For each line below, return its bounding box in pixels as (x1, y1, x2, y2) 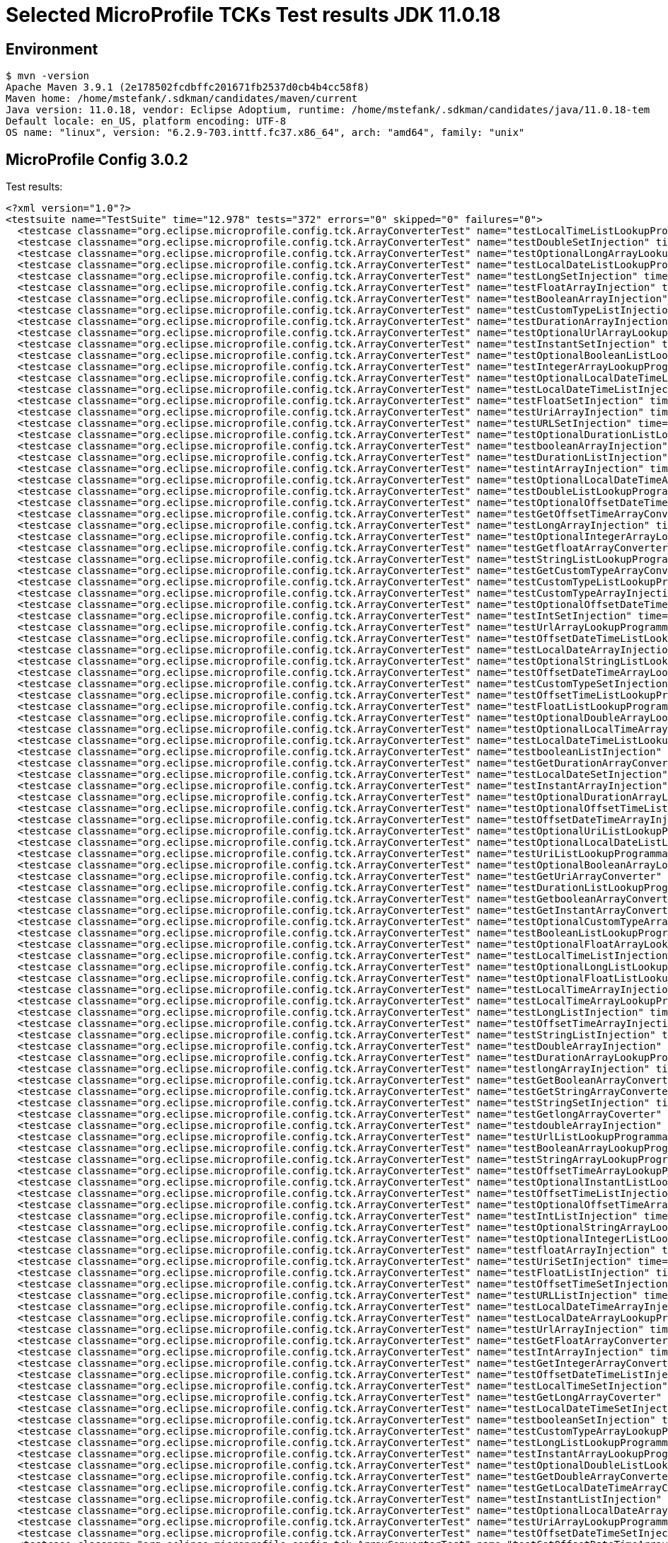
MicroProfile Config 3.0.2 (6, 150, 188, 168)
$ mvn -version (6, 70, 90, 82)
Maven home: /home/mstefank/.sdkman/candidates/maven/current (6, 93, 358, 105)
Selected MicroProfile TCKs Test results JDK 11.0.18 (6, 3, 501, 27)
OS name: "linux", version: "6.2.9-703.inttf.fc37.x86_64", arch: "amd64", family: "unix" (6, 127, 525, 139)
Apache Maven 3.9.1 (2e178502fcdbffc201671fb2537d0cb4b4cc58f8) (6, 81, 370, 93)
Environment (6, 40, 98, 58)
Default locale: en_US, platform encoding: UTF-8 (6, 115, 287, 127)
